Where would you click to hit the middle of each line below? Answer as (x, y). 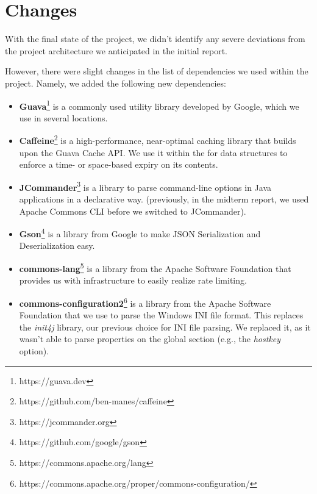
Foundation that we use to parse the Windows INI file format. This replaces (161, 315)
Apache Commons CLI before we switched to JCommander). (133, 211)
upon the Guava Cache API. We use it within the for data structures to (153, 152)
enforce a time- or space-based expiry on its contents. (119, 164)
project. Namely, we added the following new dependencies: (116, 83)
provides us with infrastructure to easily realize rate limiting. (133, 280)
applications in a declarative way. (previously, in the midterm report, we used (164, 199)
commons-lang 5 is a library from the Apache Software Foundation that (155, 267)
